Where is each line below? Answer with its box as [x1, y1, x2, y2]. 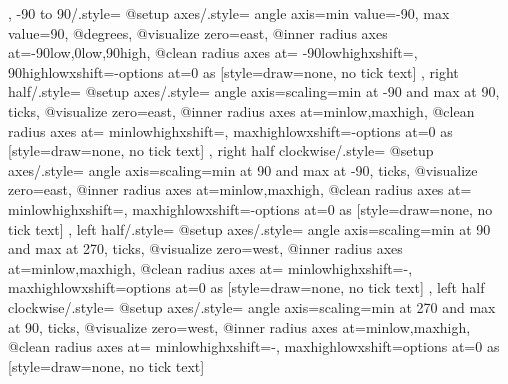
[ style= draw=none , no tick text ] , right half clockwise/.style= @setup [8, 140, 434, 161]
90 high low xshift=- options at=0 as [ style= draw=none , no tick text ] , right [8, 61, 459, 82]
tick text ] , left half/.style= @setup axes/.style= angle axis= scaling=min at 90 [8, 218, 491, 239]
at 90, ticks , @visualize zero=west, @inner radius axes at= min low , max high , [8, 316, 471, 337]
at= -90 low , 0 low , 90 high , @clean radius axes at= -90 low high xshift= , [8, 42, 418, 63]
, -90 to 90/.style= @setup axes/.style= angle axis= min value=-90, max [8, 3, 450, 23]
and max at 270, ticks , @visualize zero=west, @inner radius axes [8, 238, 403, 259]
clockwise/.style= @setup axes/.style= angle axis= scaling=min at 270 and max [8, 296, 496, 317]
